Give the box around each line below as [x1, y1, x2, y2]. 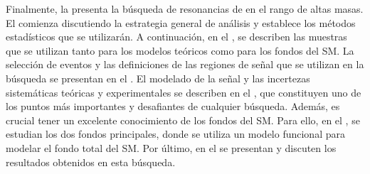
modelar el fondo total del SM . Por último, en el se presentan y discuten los [6, 140, 337, 155]
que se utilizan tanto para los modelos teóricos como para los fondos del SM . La [6, 43, 354, 58]
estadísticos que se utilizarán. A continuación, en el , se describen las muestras [6, 29, 347, 44]
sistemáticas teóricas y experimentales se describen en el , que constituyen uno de [6, 85, 361, 99]
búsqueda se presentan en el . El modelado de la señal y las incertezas [6, 70, 310, 85]
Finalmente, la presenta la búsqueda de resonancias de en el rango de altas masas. [6, 1, 364, 16]
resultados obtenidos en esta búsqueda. [6, 154, 176, 169]
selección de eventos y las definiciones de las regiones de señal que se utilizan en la [6, 57, 364, 72]
